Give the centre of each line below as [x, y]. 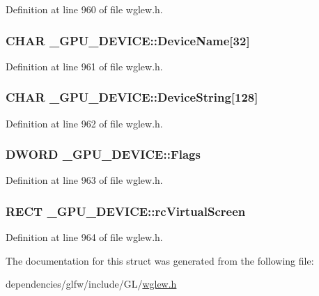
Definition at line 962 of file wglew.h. [84, 123]
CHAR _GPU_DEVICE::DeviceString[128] [132, 97]
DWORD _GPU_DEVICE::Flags [103, 154]
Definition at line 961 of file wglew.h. [84, 66]
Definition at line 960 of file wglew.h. [84, 9]
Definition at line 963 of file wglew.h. [84, 180]
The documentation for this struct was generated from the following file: [160, 260]
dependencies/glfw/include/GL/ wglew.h [91, 284]
